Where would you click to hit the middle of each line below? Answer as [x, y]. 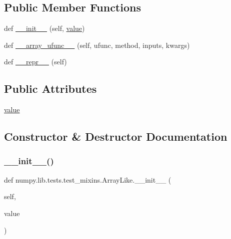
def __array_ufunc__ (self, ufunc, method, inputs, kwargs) [97, 45]
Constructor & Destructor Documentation [116, 136]
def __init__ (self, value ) [44, 28]
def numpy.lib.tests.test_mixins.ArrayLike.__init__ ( [88, 179]
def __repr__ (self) [35, 62]
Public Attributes [50, 89]
